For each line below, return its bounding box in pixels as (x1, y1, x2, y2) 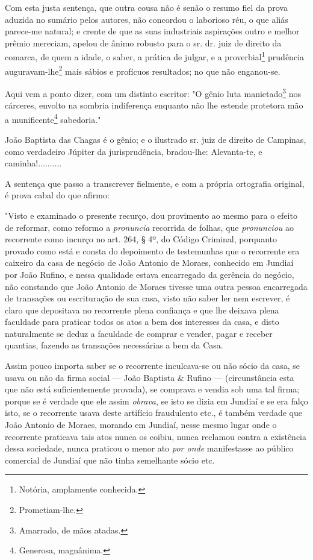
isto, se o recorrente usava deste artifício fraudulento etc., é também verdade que (5, 406, 302, 419)
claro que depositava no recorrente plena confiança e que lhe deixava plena (5, 303, 279, 316)
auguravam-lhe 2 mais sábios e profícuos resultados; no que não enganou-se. (5, 63, 280, 77)
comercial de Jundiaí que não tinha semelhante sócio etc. (5, 453, 215, 466)
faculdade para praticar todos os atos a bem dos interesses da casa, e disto (5, 315, 279, 328)
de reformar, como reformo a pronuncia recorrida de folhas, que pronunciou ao (5, 221, 294, 233)
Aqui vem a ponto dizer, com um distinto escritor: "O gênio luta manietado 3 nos (5, 85, 302, 99)
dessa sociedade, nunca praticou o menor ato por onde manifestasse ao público (5, 442, 294, 455)
